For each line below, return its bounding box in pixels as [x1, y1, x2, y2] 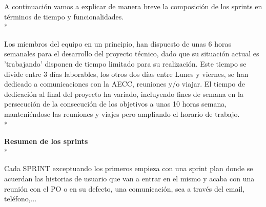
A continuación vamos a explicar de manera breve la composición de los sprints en [4, 1, 262, 11]
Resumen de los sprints [4, 136, 88, 147]
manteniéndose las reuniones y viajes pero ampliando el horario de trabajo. [4, 108, 240, 119]
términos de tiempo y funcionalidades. [4, 11, 124, 22]
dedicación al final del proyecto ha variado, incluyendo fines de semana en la [4, 88, 243, 99]
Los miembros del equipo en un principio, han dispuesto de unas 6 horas [4, 38, 231, 49]
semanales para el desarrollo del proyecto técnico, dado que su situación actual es [4, 48, 259, 59]
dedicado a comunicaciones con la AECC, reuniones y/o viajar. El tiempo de [4, 78, 245, 89]
